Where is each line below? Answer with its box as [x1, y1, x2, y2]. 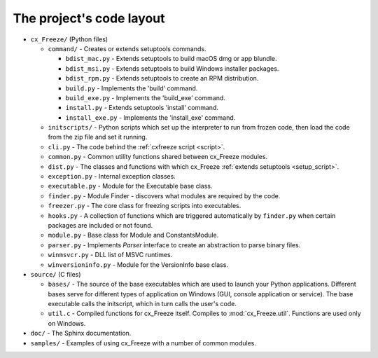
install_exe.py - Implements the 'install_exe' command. [65, 113, 236, 122]
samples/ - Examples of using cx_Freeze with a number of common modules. [30, 338, 257, 347]
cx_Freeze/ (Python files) [30, 35, 108, 43]
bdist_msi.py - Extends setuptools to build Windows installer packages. [65, 64, 279, 73]
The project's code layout [13, 11, 165, 26]
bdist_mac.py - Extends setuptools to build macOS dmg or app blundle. [65, 55, 277, 63]
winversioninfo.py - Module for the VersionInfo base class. [48, 260, 229, 269]
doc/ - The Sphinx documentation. [30, 329, 132, 338]
